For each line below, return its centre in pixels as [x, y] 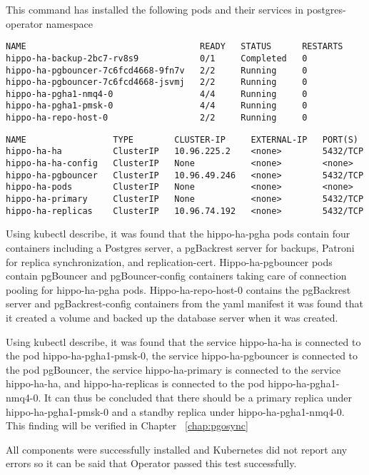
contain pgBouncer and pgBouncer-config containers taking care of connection [176, 276]
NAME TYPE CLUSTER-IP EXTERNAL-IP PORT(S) [182, 139]
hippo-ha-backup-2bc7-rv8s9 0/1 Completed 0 [157, 58]
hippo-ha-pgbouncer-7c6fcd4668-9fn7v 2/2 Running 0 [157, 70]
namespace [69, 23]
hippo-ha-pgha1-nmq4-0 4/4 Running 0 [157, 94]
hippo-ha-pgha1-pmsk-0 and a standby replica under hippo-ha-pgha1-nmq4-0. [175, 411]
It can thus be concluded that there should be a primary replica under [198, 397]
